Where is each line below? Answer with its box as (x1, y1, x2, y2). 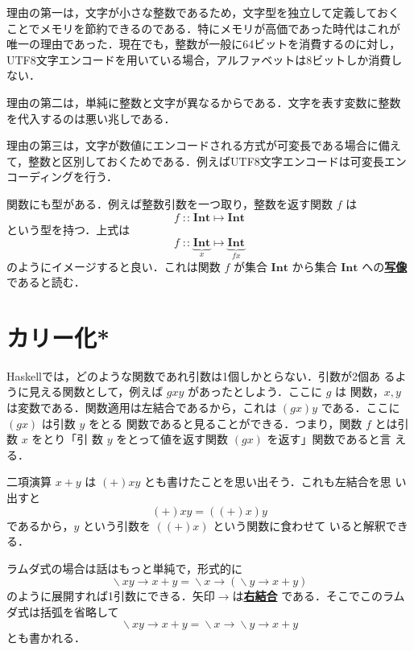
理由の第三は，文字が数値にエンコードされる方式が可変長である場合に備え (6, 137, 401, 154)
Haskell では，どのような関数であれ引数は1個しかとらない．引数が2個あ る (6, 367, 395, 384)
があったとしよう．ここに (188, 383, 322, 400)
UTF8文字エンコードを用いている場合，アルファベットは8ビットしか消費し (6, 51, 403, 68)
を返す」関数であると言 (267, 431, 391, 447)
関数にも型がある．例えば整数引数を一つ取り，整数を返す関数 (6, 195, 333, 212)
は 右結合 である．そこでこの (232, 587, 383, 604)
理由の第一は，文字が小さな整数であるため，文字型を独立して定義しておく (6, 4, 400, 20)
